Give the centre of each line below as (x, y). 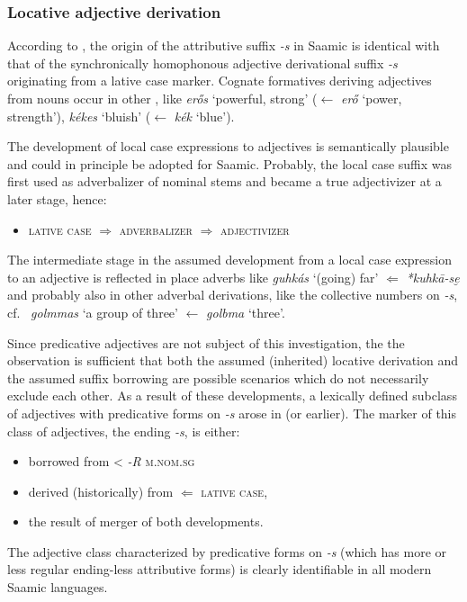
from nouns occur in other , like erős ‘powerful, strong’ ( (162, 98)
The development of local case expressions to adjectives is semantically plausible (228, 146)
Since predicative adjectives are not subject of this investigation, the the (206, 342)
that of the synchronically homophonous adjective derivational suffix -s (202, 63)
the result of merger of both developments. (146, 521)
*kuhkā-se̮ (433, 277)
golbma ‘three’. (246, 312)
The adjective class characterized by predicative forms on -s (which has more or (227, 551)
